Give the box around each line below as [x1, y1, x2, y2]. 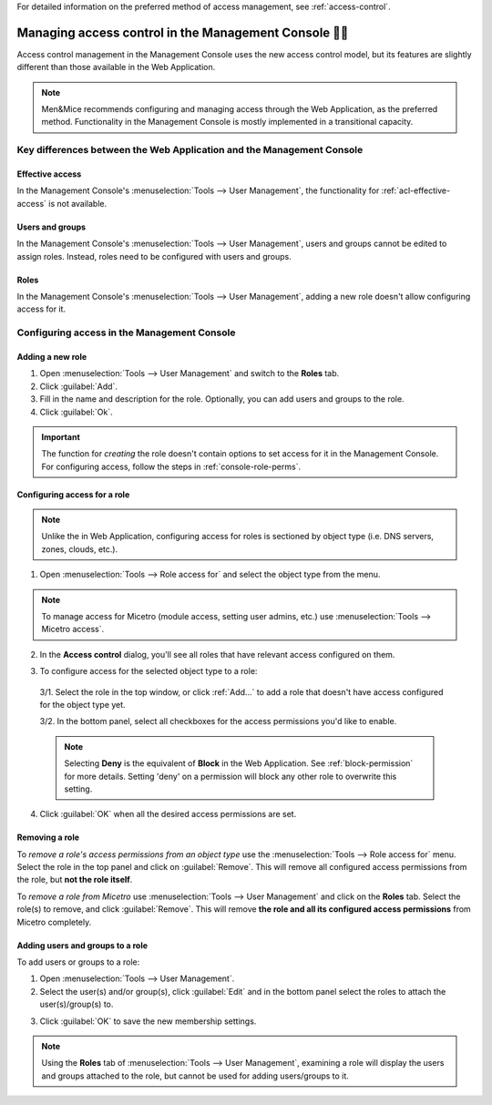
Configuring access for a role [16, 488, 130, 500]
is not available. [48, 198, 108, 209]
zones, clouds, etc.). [41, 543, 118, 555]
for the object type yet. [39, 699, 127, 710]
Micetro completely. [16, 916, 92, 927]
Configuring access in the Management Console [16, 326, 236, 339]
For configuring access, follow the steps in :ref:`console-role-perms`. [41, 461, 301, 472]
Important [41, 431, 81, 442]
